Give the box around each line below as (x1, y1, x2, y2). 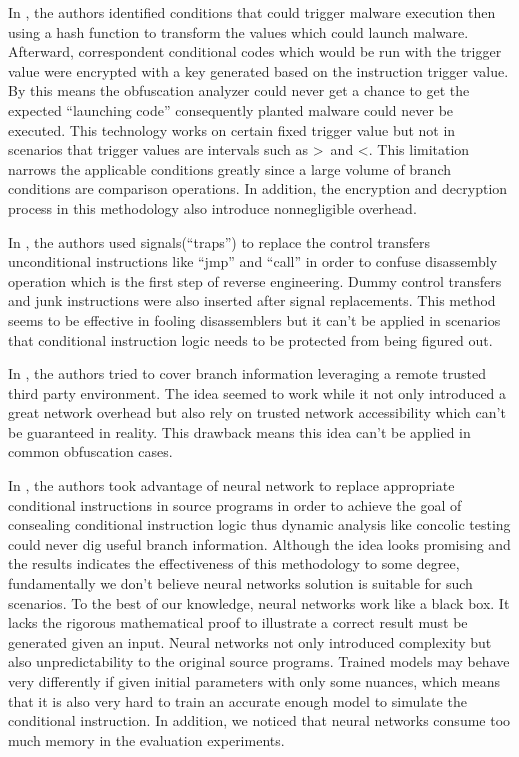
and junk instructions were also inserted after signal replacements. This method (8, 290, 496, 311)
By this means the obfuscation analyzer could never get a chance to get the (8, 80, 470, 101)
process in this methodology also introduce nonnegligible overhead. (8, 197, 417, 218)
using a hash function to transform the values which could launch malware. (8, 21, 469, 42)
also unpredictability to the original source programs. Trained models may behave (8, 651, 510, 672)
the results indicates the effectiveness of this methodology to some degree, (8, 553, 460, 574)
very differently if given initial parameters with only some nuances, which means (8, 671, 500, 691)
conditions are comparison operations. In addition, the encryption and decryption (8, 178, 508, 199)
